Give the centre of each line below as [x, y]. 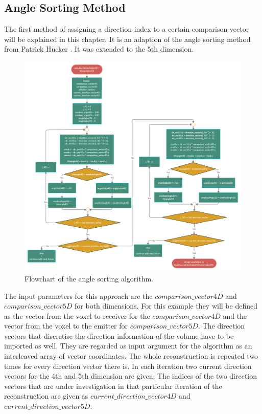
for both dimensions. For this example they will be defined [166, 306]
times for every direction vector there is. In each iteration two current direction [128, 366]
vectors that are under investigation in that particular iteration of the [113, 386]
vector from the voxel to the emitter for [66, 326]
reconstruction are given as [46, 396]
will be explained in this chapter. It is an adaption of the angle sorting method [127, 39]
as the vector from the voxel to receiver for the [77, 315]
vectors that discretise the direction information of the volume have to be [119, 335]
